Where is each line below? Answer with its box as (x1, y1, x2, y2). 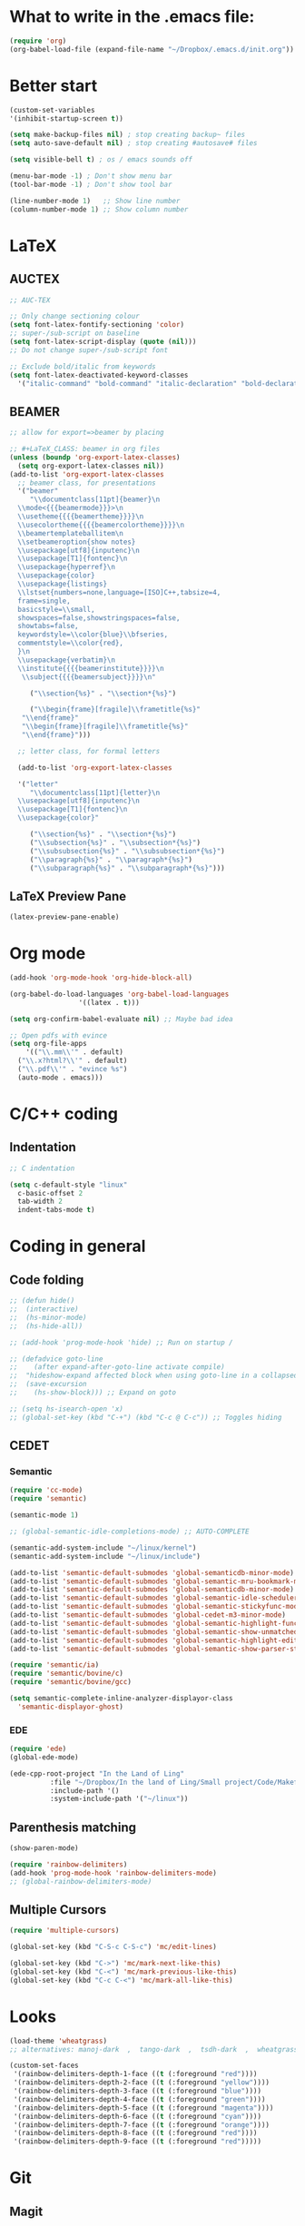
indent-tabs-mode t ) (17, 1206, 95, 1215)
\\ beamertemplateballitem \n (17, 528, 124, 537)
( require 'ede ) (9, 1745, 67, 1754)
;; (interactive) (9, 1305, 79, 1314)
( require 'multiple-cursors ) (9, 1926, 120, 1935)
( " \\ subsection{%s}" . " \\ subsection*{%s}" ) (29, 838, 202, 847)
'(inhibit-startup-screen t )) (9, 113, 124, 123)
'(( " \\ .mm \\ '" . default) (25, 1048, 124, 1057)
